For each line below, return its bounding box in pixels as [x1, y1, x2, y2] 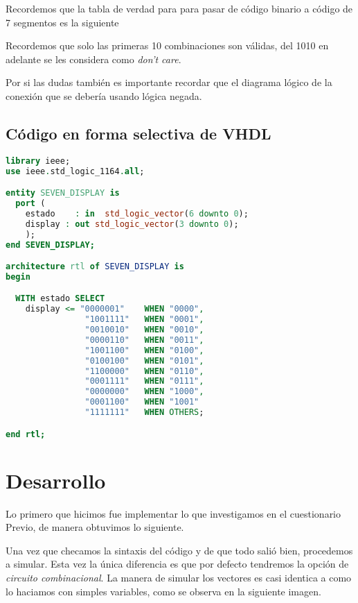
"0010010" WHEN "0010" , [84, 325, 204, 335]
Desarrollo [6, 466, 106, 494]
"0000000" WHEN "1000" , [84, 387, 204, 397]
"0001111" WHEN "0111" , [84, 376, 204, 387]
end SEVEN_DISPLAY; [6, 239, 95, 250]
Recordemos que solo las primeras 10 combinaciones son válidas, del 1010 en [6, 38, 329, 53]
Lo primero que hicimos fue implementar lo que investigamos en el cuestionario [6, 506, 341, 520]
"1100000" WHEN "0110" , [84, 366, 204, 376]
